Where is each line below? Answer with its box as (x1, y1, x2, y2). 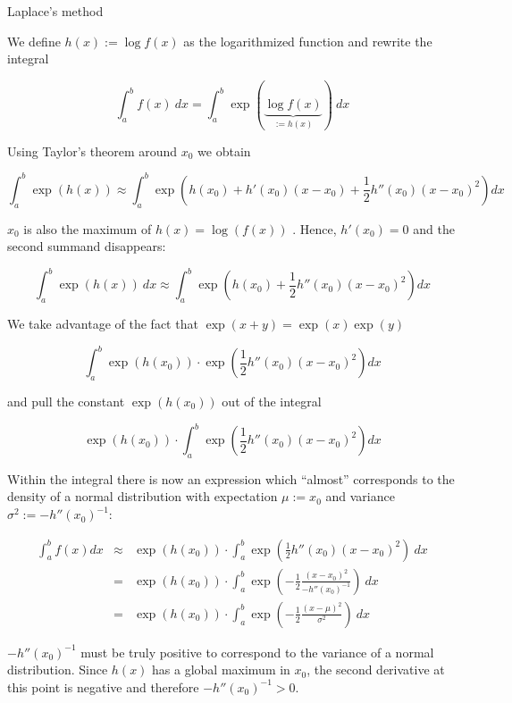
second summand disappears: (7, 237, 166, 255)
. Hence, (292, 219, 337, 238)
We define (7, 31, 61, 50)
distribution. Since (7, 660, 108, 679)
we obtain (197, 141, 251, 160)
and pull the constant (7, 391, 125, 410)
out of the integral (222, 391, 322, 410)
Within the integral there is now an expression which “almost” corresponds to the (7, 469, 455, 488)
